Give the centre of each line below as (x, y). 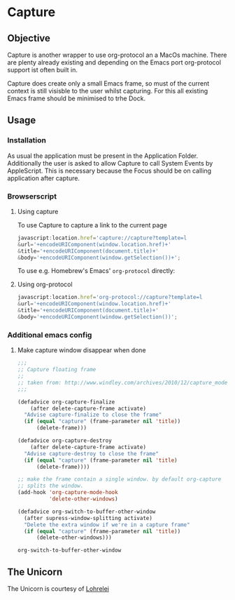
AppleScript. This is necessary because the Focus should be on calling (109, 171)
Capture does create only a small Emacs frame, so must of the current (108, 84)
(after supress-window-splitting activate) (88, 518)
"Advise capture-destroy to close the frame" (91, 453)
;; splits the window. (50, 486)
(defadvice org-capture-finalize (66, 402)
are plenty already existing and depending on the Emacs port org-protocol (114, 62)
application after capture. (44, 178)
